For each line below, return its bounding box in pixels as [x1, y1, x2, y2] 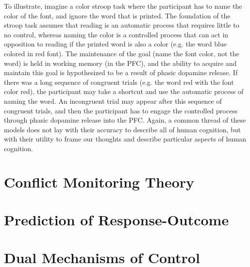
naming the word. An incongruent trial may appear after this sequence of [4, 95, 222, 106]
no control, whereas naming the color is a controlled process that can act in [4, 29, 229, 39]
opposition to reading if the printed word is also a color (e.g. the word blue [4, 39, 227, 49]
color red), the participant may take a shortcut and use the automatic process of [4, 86, 244, 96]
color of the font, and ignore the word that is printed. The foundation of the [4, 10, 231, 20]
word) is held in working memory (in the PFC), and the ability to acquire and [4, 58, 237, 68]
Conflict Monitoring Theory [4, 172, 195, 191]
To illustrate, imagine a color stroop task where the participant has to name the [4, 1, 242, 11]
